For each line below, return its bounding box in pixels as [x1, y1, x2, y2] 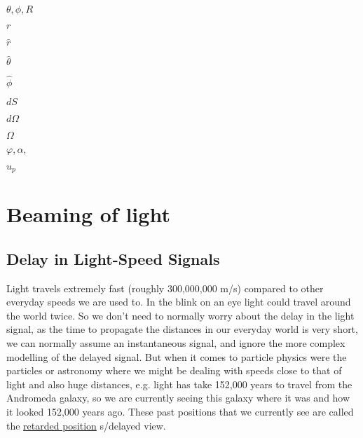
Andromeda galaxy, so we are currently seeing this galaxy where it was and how [6, 390, 350, 405]
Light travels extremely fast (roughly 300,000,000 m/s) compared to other [6, 280, 324, 295]
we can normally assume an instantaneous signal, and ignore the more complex [6, 336, 345, 350]
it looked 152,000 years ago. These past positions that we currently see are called [6, 404, 354, 419]
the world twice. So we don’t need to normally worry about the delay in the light [6, 308, 355, 322]
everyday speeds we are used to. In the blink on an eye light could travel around [6, 294, 351, 309]
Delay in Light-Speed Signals [6, 247, 220, 269]
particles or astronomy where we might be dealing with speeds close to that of [6, 363, 342, 378]
